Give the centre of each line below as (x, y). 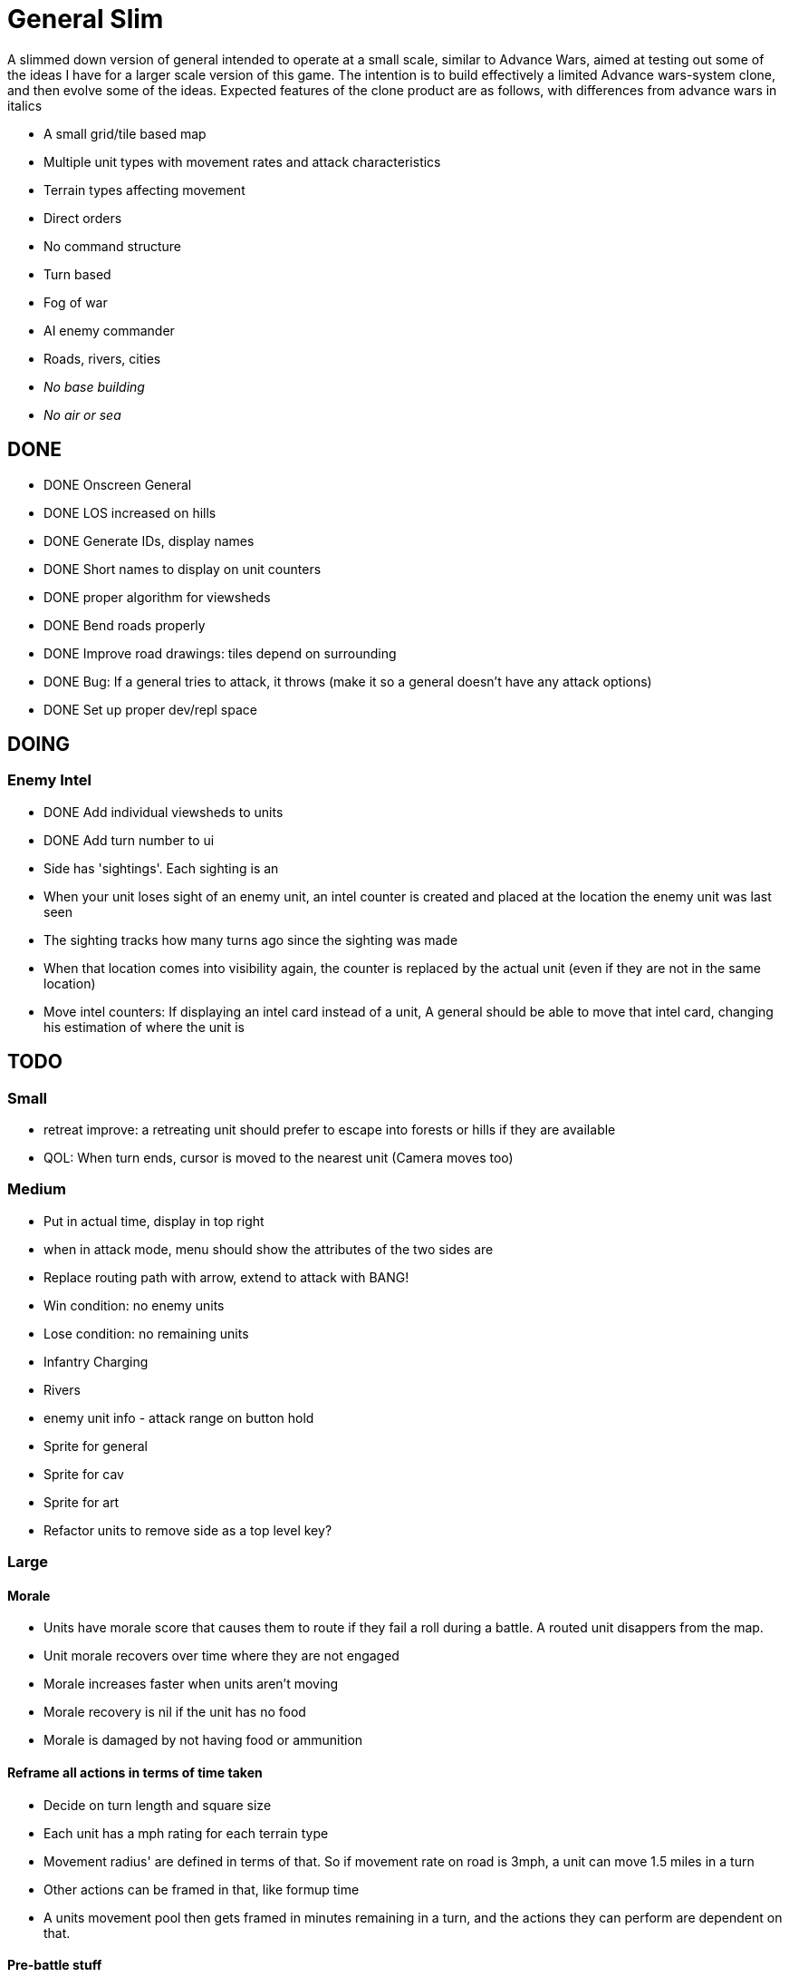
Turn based (77, 274)
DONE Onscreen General (118, 484)
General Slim (86, 19)
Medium (37, 1189)
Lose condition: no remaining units (146, 1333)
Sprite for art (82, 1502)
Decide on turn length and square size (158, 1805)
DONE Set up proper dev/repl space (150, 709)
